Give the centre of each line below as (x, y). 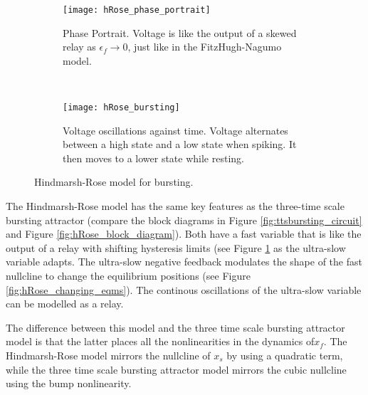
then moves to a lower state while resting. (153, 158)
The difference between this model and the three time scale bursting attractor (175, 327)
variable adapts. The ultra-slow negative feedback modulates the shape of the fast (184, 262)
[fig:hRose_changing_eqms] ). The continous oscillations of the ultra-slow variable (184, 289)
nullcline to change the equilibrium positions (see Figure (128, 276)
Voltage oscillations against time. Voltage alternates (175, 130)
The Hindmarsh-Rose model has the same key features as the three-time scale (175, 206)
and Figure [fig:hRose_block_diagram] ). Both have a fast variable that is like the (184, 234)
